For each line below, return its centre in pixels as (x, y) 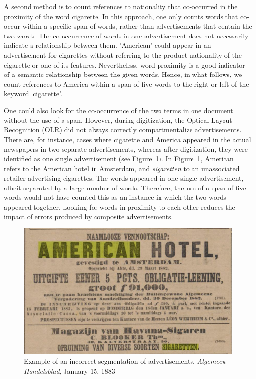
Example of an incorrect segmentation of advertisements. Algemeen (125, 361)
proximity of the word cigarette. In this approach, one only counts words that (121, 16)
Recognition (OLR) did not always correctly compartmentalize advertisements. (123, 130)
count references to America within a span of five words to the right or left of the (127, 84)
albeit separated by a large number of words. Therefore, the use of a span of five (125, 187)
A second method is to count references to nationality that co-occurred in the (121, 6)
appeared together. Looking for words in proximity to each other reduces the (120, 207)
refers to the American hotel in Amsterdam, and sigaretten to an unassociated (122, 168)
